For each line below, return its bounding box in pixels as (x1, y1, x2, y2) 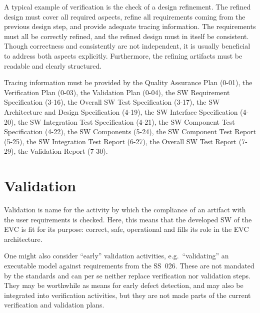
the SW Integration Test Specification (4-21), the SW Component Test (17, 116, 235, 127)
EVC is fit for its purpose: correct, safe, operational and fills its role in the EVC (4, 224, 249, 234)
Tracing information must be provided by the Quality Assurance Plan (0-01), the (4, 77, 252, 88)
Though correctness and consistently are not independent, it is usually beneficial (4, 41, 250, 51)
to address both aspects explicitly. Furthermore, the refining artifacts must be (4, 50, 242, 61)
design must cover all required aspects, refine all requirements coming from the (4, 11, 245, 22)
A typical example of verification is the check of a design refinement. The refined (4, 2, 251, 12)
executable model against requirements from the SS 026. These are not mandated (4, 260, 254, 270)
